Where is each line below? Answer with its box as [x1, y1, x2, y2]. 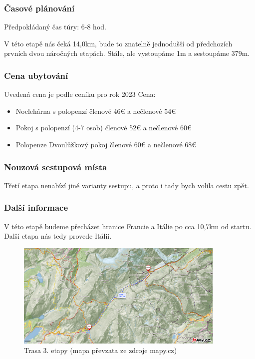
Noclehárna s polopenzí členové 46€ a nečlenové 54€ [15, 105, 176, 116]
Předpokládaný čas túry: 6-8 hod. [4, 21, 106, 32]
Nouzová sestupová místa [4, 160, 107, 173]
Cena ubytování [4, 69, 68, 81]
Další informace [4, 201, 68, 214]
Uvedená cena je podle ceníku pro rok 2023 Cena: [4, 89, 156, 99]
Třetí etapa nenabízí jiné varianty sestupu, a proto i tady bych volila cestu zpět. [4, 180, 249, 190]
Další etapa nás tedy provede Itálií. [4, 231, 112, 241]
